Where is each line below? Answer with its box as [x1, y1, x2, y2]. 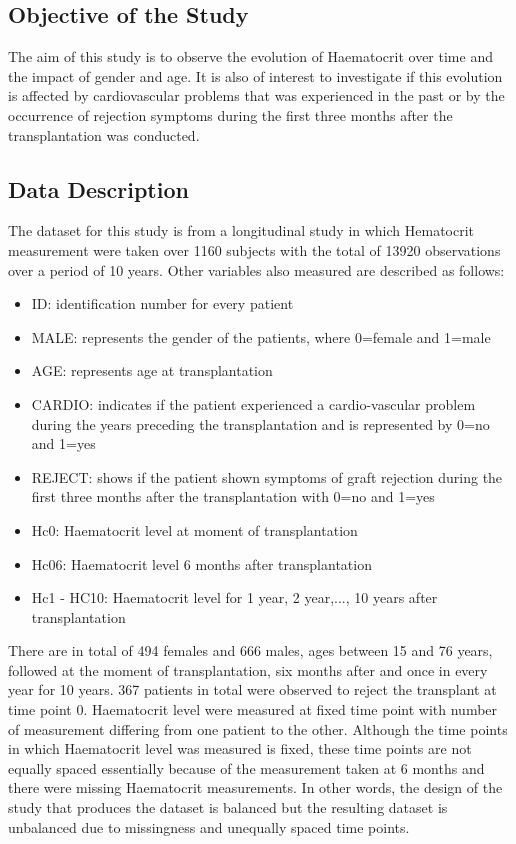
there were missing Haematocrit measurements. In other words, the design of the [8, 777, 503, 798]
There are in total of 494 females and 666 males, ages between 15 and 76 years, [8, 640, 493, 661]
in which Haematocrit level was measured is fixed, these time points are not [8, 738, 472, 759]
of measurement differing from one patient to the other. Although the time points [8, 718, 508, 739]
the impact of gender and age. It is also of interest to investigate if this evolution [8, 65, 503, 86]
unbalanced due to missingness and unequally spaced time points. [8, 816, 410, 837]
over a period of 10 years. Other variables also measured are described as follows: [8, 259, 505, 280]
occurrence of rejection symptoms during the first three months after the [8, 104, 453, 125]
